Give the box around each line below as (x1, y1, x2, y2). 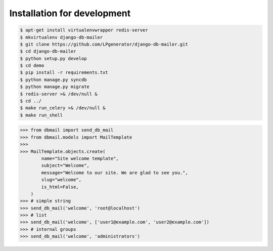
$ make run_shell (20, 112, 63, 118)
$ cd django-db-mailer (20, 49, 76, 54)
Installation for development (9, 8, 131, 19)
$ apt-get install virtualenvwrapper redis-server (20, 27, 149, 33)
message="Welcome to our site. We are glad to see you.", (41, 170, 188, 176)
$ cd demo (20, 63, 44, 68)
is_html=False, (41, 184, 79, 190)
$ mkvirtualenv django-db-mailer (20, 34, 103, 40)
